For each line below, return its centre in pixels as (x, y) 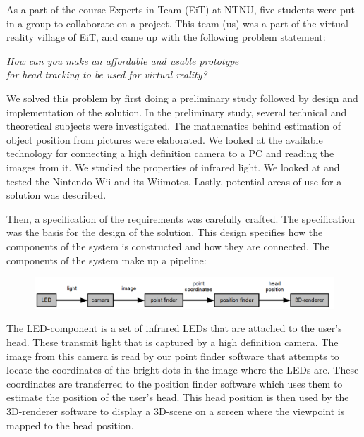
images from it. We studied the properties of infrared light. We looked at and (173, 167)
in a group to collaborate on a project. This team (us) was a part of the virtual (177, 23)
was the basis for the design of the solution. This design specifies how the (165, 232)
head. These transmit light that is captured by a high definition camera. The (172, 342)
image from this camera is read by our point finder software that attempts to (173, 356)
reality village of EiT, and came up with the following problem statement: (166, 37)
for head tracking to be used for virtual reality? (107, 74)
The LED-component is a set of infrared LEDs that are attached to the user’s (174, 328)
